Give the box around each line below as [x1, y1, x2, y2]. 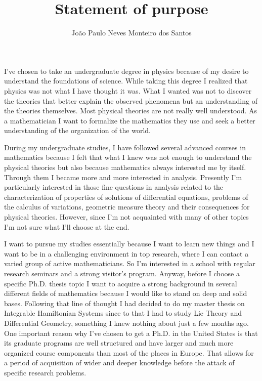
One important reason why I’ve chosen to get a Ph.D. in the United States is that [4, 327, 258, 338]
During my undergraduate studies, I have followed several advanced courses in [4, 142, 246, 152]
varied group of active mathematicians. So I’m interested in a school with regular [4, 258, 255, 269]
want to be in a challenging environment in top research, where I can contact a [4, 248, 249, 259]
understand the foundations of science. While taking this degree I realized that [4, 75, 248, 86]
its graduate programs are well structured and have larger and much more [4, 337, 234, 348]
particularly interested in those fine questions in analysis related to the [4, 182, 224, 192]
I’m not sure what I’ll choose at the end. [4, 221, 129, 232]
